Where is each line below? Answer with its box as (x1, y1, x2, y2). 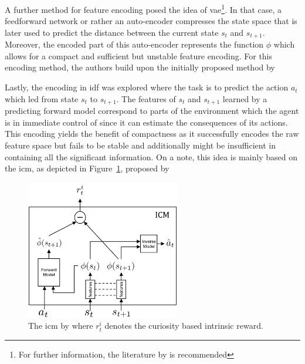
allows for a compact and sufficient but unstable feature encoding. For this (5, 49, 273, 62)
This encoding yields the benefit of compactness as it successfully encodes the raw (5, 127, 299, 140)
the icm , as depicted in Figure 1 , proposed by (5, 162, 170, 174)
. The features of (116, 92, 176, 105)
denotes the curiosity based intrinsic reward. (104, 319, 263, 332)
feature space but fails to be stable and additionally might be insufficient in (5, 139, 276, 151)
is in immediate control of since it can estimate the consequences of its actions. (5, 116, 288, 128)
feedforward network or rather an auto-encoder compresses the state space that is (5, 15, 297, 27)
